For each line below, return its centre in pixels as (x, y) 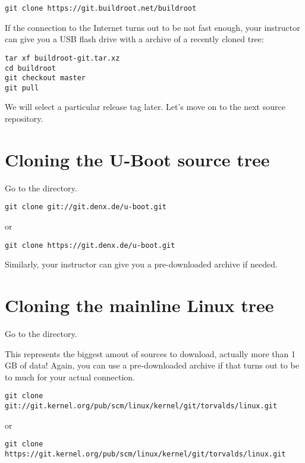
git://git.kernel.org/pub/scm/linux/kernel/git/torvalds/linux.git (141, 406)
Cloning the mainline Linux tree (139, 305)
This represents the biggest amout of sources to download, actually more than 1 (150, 353)
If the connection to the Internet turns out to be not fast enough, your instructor (152, 27)
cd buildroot (30, 68)
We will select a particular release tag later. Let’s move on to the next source (145, 107)
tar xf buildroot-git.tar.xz (62, 58)
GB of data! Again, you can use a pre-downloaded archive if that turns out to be (152, 365)
